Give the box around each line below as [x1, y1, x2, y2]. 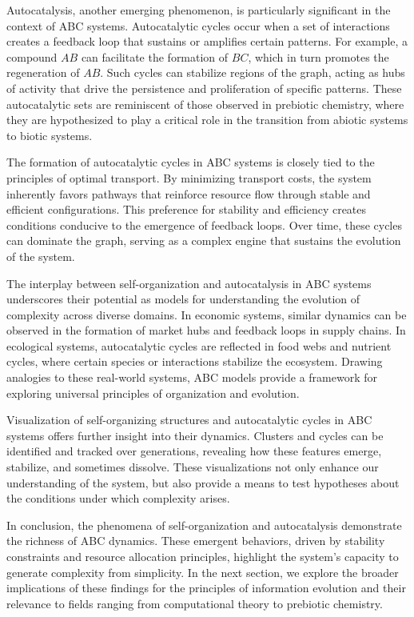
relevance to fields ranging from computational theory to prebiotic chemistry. [6, 595, 383, 611]
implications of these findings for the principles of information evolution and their [6, 579, 406, 596]
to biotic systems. [6, 126, 93, 143]
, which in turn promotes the [248, 48, 389, 65]
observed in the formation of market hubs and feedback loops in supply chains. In [6, 322, 406, 339]
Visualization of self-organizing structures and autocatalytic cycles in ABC [6, 411, 372, 428]
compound [6, 48, 58, 65]
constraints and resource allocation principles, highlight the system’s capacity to [6, 548, 399, 564]
